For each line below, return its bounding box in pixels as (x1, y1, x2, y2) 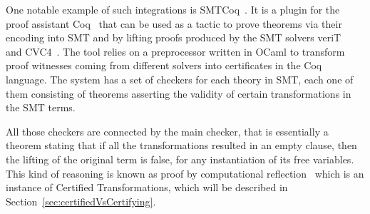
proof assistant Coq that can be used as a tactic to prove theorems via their (6, 16, 342, 31)
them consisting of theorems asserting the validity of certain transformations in (6, 86, 351, 101)
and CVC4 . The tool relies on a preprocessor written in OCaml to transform (6, 44, 345, 58)
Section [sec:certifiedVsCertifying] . (6, 193, 156, 208)
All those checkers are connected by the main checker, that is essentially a (6, 123, 329, 138)
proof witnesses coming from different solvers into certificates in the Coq (6, 58, 322, 73)
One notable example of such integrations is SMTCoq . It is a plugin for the (6, 2, 340, 16)
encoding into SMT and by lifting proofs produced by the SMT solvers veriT (6, 30, 341, 45)
